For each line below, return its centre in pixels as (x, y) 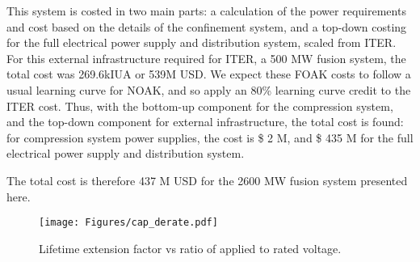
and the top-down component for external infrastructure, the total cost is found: (205, 122)
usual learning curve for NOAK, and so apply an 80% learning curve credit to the (209, 89)
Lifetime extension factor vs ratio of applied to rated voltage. (190, 248)
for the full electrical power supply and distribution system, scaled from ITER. (202, 42)
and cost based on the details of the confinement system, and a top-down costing (207, 26)
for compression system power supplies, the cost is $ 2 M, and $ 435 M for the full (210, 137)
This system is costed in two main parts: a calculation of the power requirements (206, 11)
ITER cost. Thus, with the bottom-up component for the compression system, (200, 106)
